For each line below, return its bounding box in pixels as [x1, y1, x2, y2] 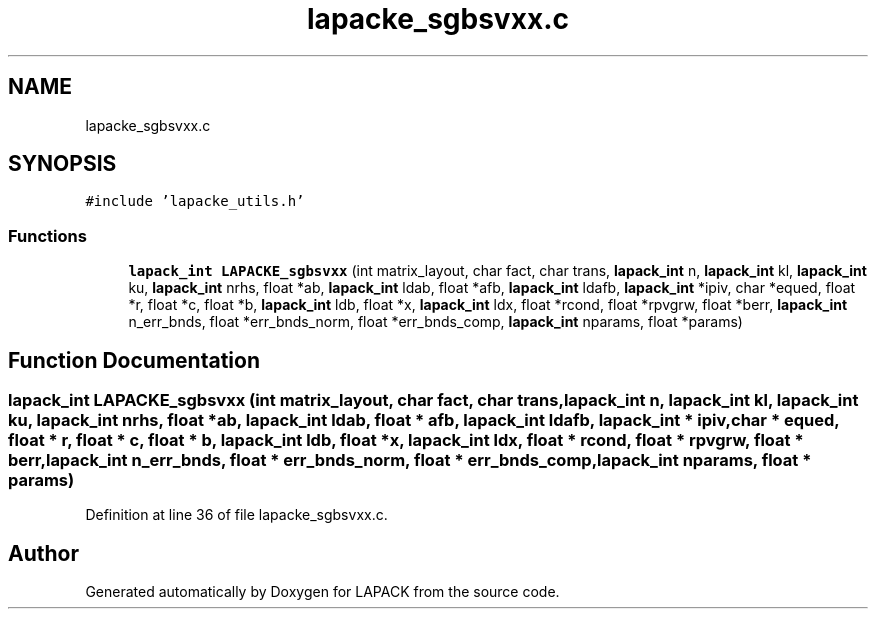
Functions [8, 225, 87, 246]
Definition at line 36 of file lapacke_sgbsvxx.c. [85, 506, 388, 524]
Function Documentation [8, 347, 260, 373]
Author [8, 540, 79, 566]
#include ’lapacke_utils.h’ [85, 193, 305, 210]
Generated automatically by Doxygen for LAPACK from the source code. [85, 583, 560, 601]
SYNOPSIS [8, 151, 117, 177]
